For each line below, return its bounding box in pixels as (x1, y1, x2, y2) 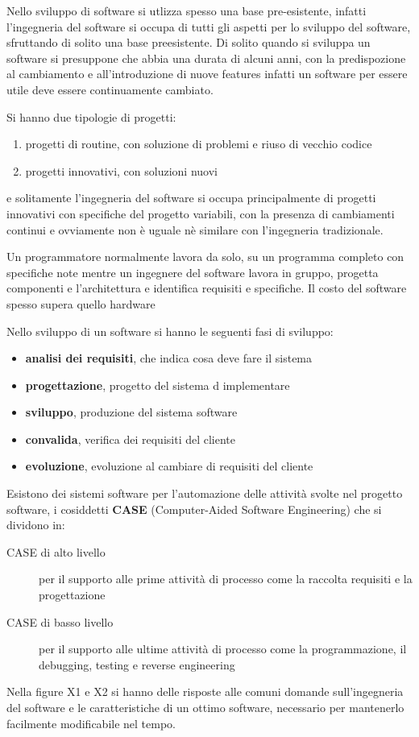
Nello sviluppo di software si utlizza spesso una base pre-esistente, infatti (6, 2, 367, 19)
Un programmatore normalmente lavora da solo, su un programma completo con (6, 248, 404, 265)
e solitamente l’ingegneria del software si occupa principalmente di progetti (6, 189, 376, 206)
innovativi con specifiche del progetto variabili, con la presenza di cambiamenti (6, 205, 395, 222)
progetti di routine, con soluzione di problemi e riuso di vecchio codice (25, 135, 372, 152)
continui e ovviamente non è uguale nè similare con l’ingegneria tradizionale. (6, 221, 384, 238)
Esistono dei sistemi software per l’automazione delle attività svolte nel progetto (6, 485, 403, 502)
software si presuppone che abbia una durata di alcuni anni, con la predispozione (6, 49, 406, 66)
